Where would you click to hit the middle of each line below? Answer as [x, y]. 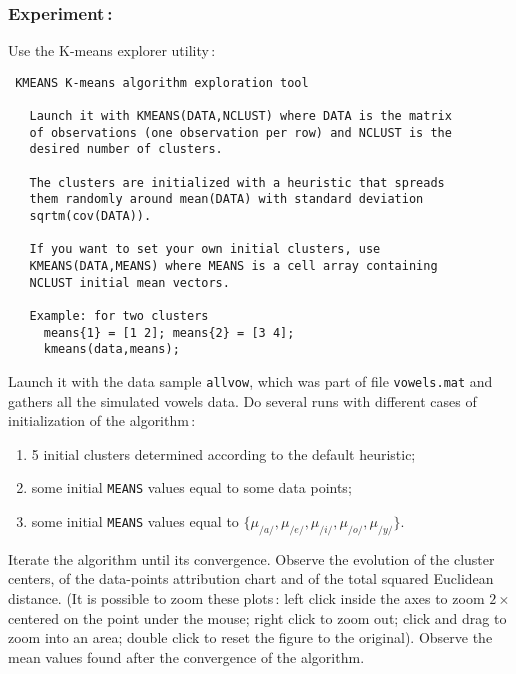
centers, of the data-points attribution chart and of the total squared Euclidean [251, 578]
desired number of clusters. [126, 149]
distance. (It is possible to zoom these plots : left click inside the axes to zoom [246, 598]
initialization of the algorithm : [102, 420]
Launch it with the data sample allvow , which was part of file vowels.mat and [250, 380]
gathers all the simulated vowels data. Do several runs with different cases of [242, 400]
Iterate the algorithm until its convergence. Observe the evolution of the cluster [251, 558]
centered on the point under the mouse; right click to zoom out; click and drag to [257, 617]
